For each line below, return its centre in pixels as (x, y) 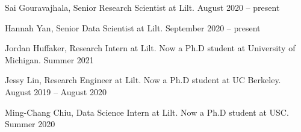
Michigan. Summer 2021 (49, 59)
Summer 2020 (30, 124)
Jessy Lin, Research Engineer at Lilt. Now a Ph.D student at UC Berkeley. (143, 80)
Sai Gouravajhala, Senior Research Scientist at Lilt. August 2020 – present (142, 7)
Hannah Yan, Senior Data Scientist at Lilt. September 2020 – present (133, 27)
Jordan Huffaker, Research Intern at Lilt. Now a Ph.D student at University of (150, 48)
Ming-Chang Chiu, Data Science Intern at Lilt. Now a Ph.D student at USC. (147, 112)
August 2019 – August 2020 (56, 91)
